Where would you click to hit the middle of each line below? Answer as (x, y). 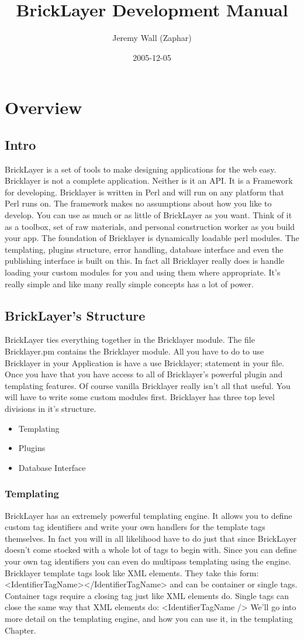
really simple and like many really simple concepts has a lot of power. (129, 283)
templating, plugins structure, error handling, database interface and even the (144, 249)
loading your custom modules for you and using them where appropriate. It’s (143, 272)
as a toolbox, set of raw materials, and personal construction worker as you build (150, 226)
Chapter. (20, 630)
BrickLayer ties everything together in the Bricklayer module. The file (130, 340)
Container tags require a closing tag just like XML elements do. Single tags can (147, 595)
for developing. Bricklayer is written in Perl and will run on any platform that (144, 192)
